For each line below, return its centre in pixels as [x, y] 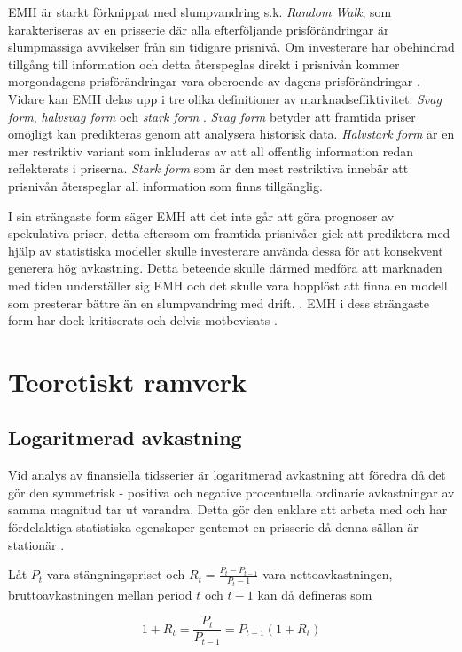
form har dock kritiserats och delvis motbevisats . [143, 320]
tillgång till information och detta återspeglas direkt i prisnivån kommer [204, 64]
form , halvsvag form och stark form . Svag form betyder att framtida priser [212, 116]
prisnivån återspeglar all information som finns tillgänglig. [165, 185]
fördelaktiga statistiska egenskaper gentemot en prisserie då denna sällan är [213, 527]
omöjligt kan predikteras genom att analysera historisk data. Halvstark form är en [231, 134]
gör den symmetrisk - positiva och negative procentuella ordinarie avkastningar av [231, 492]
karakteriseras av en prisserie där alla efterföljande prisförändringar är [199, 29]
